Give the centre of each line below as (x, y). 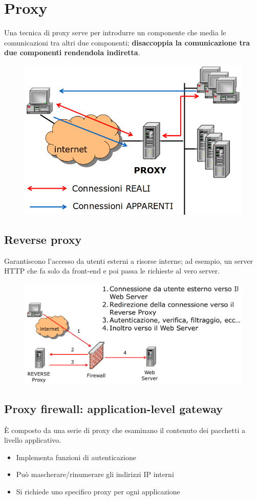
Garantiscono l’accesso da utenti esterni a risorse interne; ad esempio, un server (128, 260)
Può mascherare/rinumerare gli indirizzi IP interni (95, 474)
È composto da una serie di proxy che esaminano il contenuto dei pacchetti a (125, 430)
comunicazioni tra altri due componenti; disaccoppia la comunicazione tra (127, 42)
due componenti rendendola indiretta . (72, 52)
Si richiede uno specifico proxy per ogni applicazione (98, 491)
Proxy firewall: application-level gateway (114, 408)
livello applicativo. (33, 440)
